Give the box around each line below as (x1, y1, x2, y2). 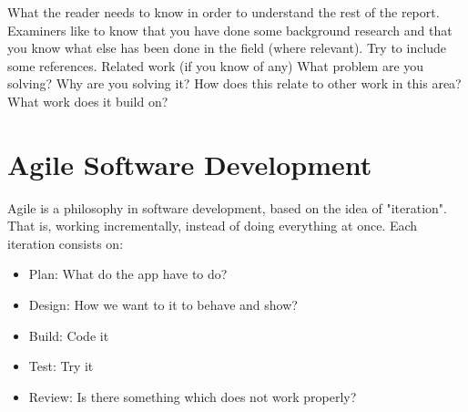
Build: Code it (28, 325, 109, 345)
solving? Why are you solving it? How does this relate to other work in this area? (7, 74, 462, 93)
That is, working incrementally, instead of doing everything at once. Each (7, 216, 418, 235)
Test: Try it (28, 356, 94, 376)
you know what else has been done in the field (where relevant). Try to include (7, 38, 447, 57)
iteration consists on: (7, 233, 124, 252)
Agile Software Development (7, 145, 372, 182)
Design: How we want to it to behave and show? (28, 295, 298, 314)
